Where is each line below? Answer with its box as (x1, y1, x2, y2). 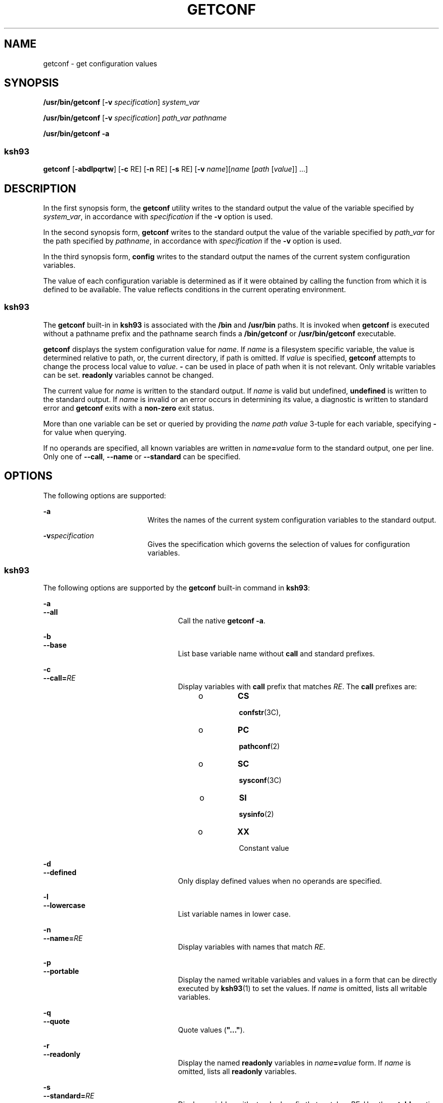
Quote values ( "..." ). (178, 1026, 245, 1035)
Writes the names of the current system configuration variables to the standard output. (147, 515, 436, 524)
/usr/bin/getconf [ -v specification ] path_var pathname (43, 113, 227, 123)
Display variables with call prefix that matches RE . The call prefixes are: (178, 682, 417, 691)
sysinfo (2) (239, 810, 274, 819)
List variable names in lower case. (178, 910, 291, 919)
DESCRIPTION (4, 182, 76, 195)
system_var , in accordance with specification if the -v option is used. (43, 212, 273, 221)
